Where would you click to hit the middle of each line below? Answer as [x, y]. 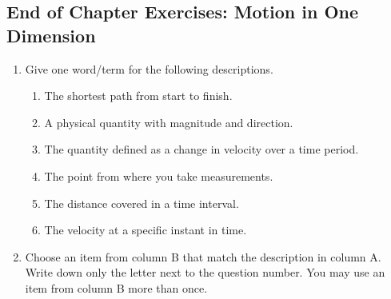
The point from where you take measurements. [159, 175]
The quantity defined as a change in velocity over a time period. [201, 149]
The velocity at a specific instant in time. [146, 230]
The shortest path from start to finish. [138, 96]
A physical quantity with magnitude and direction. [169, 122]
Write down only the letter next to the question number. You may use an [205, 272]
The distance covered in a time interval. [142, 203]
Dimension [51, 35]
